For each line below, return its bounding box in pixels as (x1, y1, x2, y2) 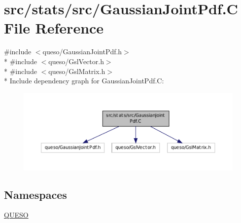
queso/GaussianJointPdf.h (42, 46, 122, 57)
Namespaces (4, 186, 67, 202)
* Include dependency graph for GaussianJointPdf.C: (4, 75, 164, 86)
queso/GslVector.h (48, 56, 104, 66)
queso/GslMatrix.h (48, 66, 105, 76)
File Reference (4, 18, 104, 38)
